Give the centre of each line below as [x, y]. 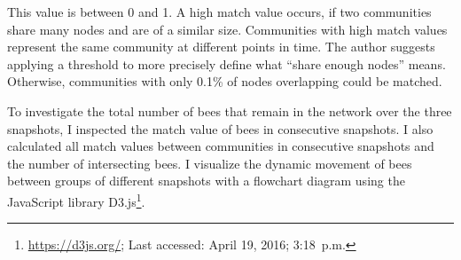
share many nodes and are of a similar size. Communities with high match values [227, 29]
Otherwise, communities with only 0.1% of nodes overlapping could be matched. [225, 81]
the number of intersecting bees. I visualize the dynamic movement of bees [210, 163]
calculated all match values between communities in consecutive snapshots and [221, 146]
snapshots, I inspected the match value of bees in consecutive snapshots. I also [220, 128]
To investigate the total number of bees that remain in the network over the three [230, 110]
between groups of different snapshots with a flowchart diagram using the [206, 181]
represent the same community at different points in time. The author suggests [221, 47]
